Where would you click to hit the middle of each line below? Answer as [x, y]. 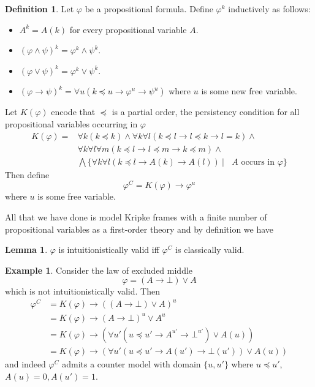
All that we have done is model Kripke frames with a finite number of [136, 216]
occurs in [258, 162]
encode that [73, 112]
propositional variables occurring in [71, 123]
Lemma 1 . [26, 250]
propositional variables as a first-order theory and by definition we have [139, 229]
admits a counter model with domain [131, 364]
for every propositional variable [128, 29]
